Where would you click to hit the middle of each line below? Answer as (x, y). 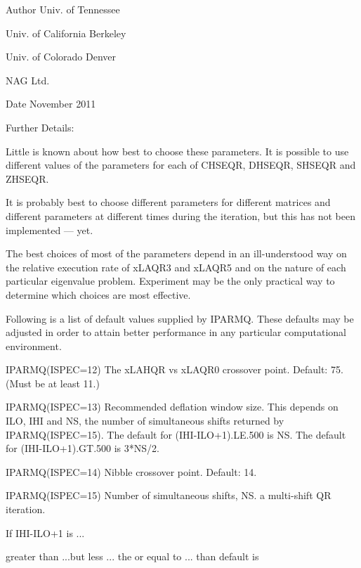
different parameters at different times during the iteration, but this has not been (180, 215)
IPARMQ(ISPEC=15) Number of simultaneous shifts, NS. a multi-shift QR (169, 495)
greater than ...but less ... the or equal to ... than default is (132, 556)
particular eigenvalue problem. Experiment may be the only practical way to (170, 281)
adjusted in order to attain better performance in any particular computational (176, 332)
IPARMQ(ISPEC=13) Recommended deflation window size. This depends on (172, 407)
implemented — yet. (50, 230)
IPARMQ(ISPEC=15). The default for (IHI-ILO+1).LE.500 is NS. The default (176, 434)
